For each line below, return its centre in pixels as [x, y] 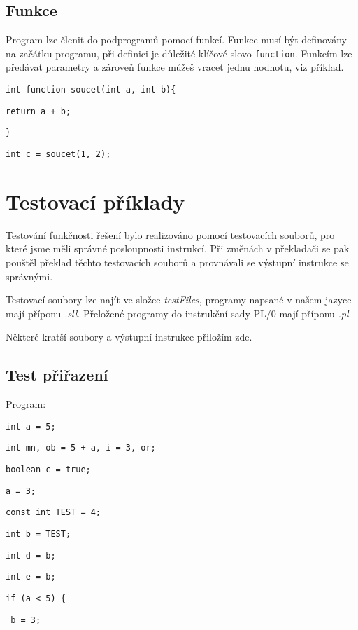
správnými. [29, 276]
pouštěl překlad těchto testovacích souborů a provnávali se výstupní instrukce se [177, 262]
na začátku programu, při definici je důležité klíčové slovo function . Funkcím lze [179, 53]
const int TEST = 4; [53, 513]
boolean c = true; [48, 470]
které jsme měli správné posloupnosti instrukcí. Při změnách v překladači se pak [178, 248]
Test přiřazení [57, 375]
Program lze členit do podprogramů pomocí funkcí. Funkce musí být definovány [176, 40]
